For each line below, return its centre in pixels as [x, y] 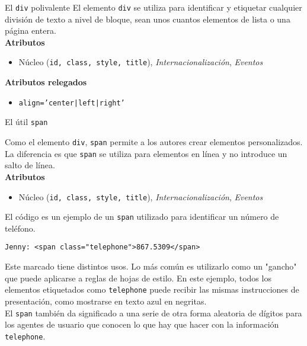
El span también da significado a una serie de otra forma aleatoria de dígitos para [153, 313]
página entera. [31, 31]
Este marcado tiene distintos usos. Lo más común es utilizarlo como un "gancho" [151, 266]
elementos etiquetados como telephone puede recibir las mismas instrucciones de [152, 289]
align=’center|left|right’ [72, 103]
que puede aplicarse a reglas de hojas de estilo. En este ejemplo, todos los [138, 278]
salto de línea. [30, 165]
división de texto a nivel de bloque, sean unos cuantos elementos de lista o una [148, 19]
